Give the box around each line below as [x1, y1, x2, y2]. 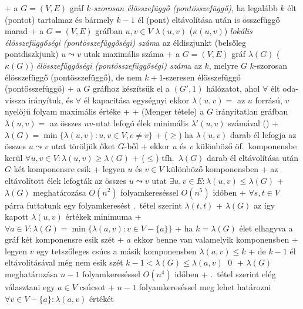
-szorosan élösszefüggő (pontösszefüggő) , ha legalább [90, 2, 278, 14]
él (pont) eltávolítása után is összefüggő [137, 13, 280, 25]
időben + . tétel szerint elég [174, 268, 276, 280]
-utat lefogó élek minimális [93, 116, 188, 129]
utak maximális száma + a [83, 48, 180, 60]
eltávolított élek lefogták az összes [5, 174, 127, 186]
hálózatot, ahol [206, 82, 260, 95]
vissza [5, 93, 26, 106]
